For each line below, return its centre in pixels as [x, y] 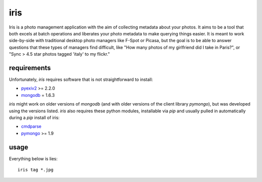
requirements [30, 68]
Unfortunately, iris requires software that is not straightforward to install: [81, 79]
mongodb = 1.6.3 [38, 95]
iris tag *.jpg [36, 170]
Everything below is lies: [33, 159]
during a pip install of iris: [34, 117]
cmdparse [31, 126]
